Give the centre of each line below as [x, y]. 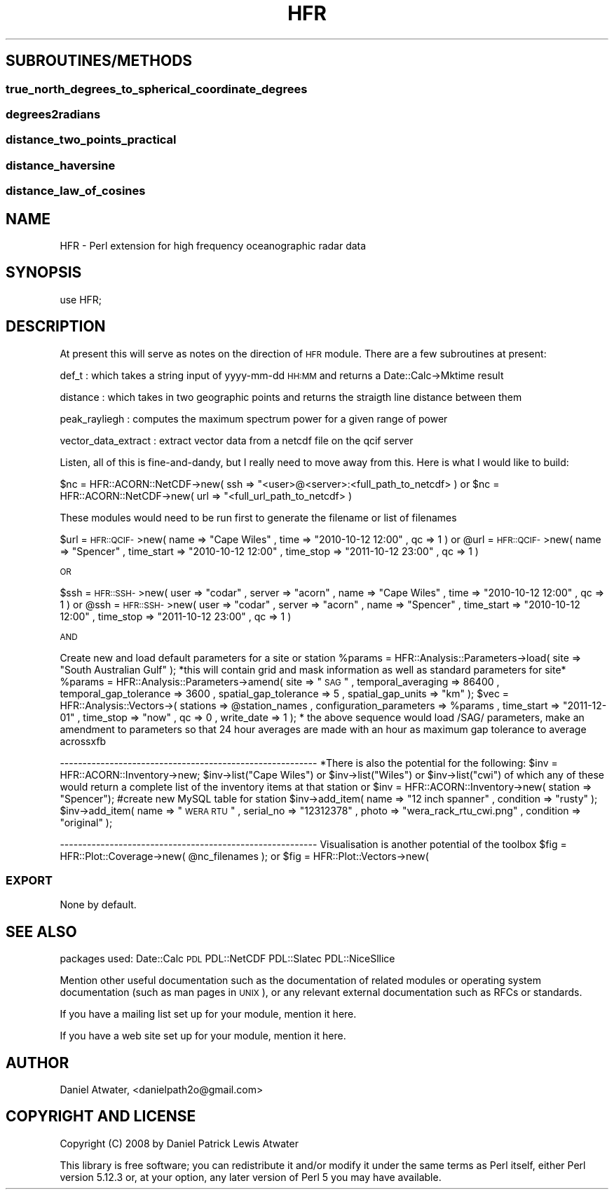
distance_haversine [61, 165]
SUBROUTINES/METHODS [99, 61]
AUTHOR [37, 1063]
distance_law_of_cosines [76, 191]
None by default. [98, 905]
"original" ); [86, 822]
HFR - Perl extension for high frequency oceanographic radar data [213, 245]
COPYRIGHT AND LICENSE [101, 1117]
